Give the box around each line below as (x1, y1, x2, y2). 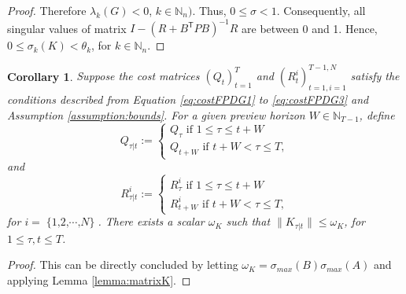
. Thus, (192, 2, 227, 18)
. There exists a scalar (98, 213, 205, 230)
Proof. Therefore (7, 2, 87, 18)
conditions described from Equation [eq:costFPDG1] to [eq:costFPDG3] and (7, 90, 369, 107)
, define (359, 106, 395, 123)
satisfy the (350, 68, 400, 84)
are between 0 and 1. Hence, (242, 20, 378, 36)
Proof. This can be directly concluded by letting (7, 256, 238, 273)
